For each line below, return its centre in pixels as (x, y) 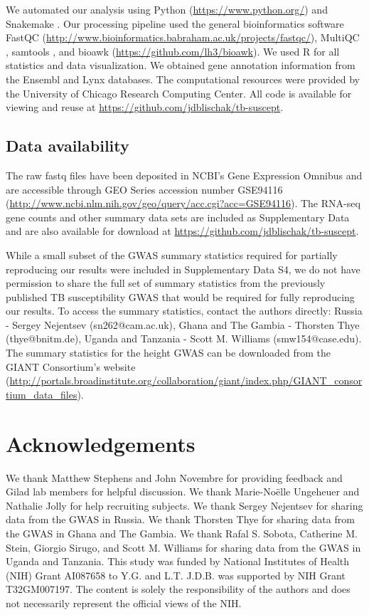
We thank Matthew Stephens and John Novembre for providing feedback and (174, 477)
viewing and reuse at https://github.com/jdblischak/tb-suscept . (145, 107)
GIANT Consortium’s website (71, 366)
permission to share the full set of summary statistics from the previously (166, 283)
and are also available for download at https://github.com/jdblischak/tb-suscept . (182, 231)
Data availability (68, 146)
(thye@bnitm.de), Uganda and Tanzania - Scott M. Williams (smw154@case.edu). (184, 338)
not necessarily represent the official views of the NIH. (124, 603)
